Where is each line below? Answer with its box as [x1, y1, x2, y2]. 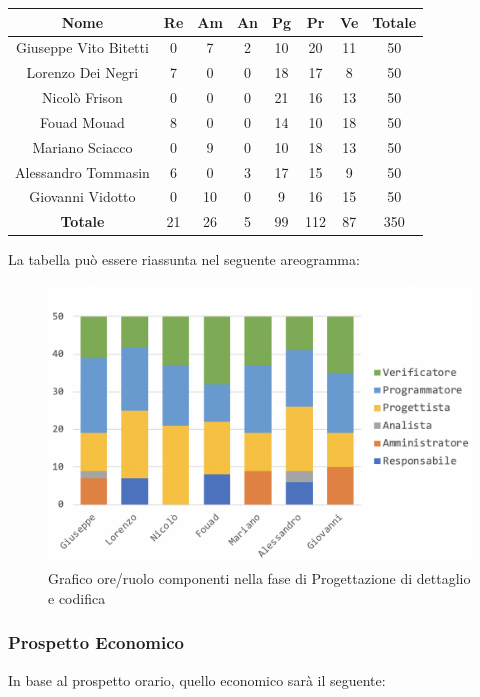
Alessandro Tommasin [15, 161, 150, 182]
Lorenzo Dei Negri [26, 62, 139, 83]
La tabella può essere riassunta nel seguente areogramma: [8, 249, 360, 270]
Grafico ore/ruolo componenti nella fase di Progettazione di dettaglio [48, 568, 471, 589]
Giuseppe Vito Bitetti [15, 37, 149, 58]
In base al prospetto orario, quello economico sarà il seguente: [8, 669, 386, 690]
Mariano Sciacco [32, 136, 133, 157]
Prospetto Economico [8, 630, 184, 655]
